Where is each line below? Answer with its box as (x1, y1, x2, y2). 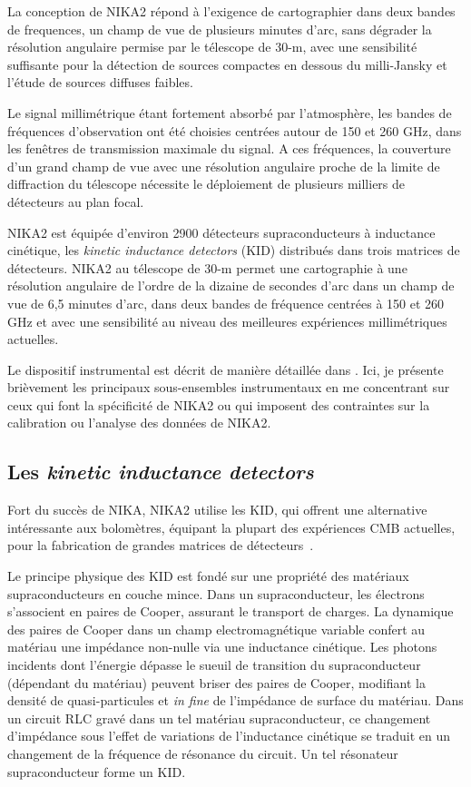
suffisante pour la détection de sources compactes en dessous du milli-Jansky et (7, 54, 447, 74)
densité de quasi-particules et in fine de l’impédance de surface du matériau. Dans (7, 691, 464, 710)
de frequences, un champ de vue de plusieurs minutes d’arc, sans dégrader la (7, 19, 432, 38)
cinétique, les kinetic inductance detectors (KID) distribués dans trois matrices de (7, 241, 460, 260)
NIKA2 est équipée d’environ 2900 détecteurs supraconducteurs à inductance (7, 222, 436, 241)
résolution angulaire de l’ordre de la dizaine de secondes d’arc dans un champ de (7, 276, 455, 295)
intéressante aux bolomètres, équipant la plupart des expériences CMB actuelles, (7, 517, 456, 536)
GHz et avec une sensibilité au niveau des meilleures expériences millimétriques (7, 311, 447, 330)
